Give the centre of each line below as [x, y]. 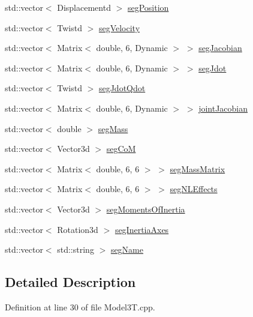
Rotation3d [78, 229]
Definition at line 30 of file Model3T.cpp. [80, 306]
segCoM [121, 149]
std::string [76, 249]
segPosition [148, 7]
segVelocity [119, 27]
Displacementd [84, 7]
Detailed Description [70, 282]
